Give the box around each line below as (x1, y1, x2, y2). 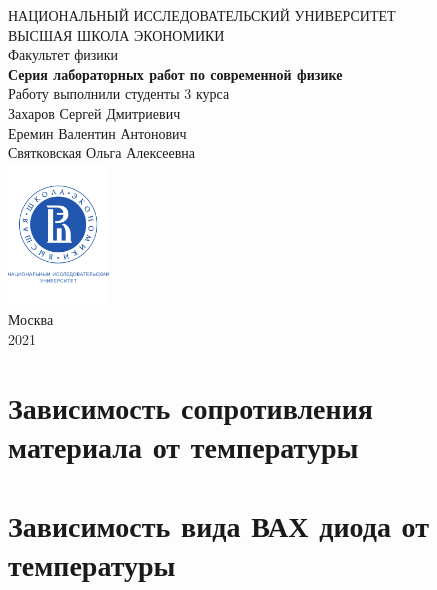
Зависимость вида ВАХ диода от (8, 504, 429, 545)
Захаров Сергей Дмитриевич (8, 102, 181, 123)
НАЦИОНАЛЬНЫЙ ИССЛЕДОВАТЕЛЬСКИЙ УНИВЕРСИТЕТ (8, 5, 396, 25)
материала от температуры (8, 426, 359, 467)
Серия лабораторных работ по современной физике (8, 63, 343, 84)
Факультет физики (8, 44, 119, 65)
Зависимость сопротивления (8, 387, 373, 428)
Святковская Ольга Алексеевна (8, 142, 196, 163)
